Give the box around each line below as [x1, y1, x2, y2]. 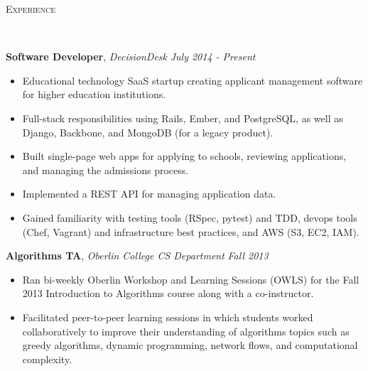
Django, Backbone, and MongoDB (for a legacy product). [22, 124, 274, 139]
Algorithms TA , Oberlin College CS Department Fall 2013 [6, 248, 269, 263]
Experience [6, 1, 55, 16]
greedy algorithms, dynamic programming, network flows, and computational [22, 338, 358, 353]
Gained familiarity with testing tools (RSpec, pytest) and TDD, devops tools [22, 210, 357, 225]
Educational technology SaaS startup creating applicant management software [22, 72, 363, 87]
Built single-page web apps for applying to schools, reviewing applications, [22, 149, 347, 163]
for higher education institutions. [22, 87, 166, 102]
